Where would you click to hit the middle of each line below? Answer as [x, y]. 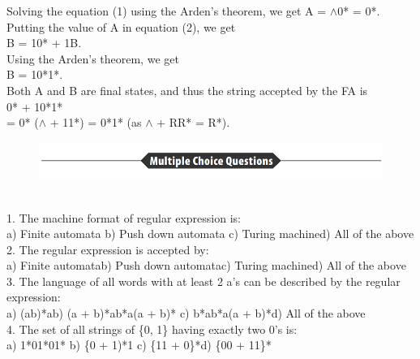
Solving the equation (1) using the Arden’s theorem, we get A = [167, 11]
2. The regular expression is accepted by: [108, 249]
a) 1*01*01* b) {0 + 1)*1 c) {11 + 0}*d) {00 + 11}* [139, 345]
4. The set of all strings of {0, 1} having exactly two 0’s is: [152, 329]
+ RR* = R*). [193, 122]
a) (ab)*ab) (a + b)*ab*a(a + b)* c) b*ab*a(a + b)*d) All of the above [186, 313]
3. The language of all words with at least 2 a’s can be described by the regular [204, 281]
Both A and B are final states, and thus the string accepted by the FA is [187, 90]
